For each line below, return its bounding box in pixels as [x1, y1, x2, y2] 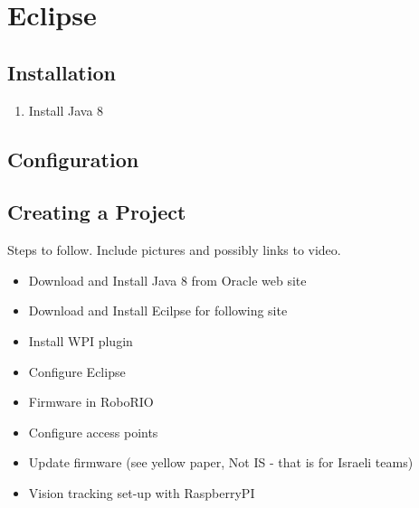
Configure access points [28, 422, 158, 441]
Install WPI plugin [28, 331, 133, 350]
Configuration [7, 145, 139, 173]
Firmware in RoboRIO [28, 392, 154, 411]
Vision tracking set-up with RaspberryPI [28, 483, 255, 502]
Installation [7, 58, 116, 86]
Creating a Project [7, 198, 186, 226]
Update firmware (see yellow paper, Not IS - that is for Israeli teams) [28, 453, 414, 472]
